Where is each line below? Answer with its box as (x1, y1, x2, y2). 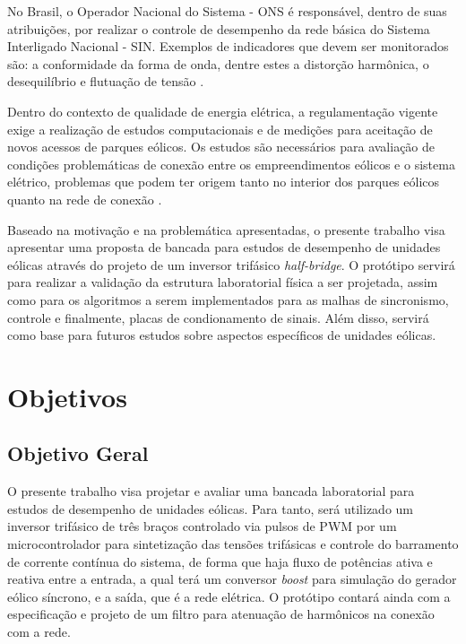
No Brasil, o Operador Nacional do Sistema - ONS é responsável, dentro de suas (7, 2, 447, 20)
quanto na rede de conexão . (7, 189, 162, 208)
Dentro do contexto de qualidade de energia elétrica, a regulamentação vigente (7, 101, 438, 120)
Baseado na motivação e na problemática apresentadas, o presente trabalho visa (7, 220, 445, 239)
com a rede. (7, 622, 71, 641)
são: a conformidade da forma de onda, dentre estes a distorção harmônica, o (7, 54, 429, 73)
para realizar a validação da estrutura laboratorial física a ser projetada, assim (7, 273, 438, 292)
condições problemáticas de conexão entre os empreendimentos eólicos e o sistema (7, 154, 455, 173)
